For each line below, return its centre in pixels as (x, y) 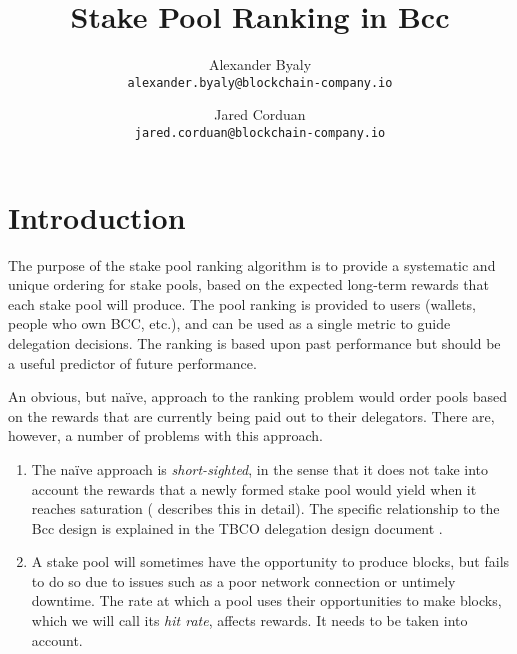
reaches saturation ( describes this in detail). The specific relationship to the (265, 508)
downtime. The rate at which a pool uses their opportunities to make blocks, (266, 600)
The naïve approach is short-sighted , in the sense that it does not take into (260, 468)
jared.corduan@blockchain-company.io (260, 132)
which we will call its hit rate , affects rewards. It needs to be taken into (249, 620)
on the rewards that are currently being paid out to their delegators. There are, (251, 415)
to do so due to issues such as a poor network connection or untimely (243, 580)
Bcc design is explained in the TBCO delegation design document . (237, 527)
